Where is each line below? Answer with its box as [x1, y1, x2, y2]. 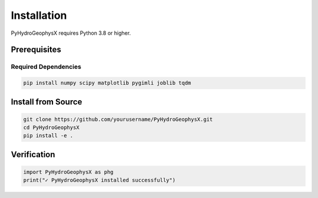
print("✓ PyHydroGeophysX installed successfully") [23, 177, 176, 184]
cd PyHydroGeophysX [23, 124, 79, 131]
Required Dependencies [11, 62, 82, 71]
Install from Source [11, 97, 82, 107]
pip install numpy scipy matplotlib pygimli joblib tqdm [23, 80, 191, 87]
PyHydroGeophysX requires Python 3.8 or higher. [11, 29, 131, 37]
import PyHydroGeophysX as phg [23, 169, 114, 176]
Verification [11, 149, 55, 159]
